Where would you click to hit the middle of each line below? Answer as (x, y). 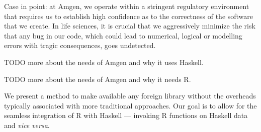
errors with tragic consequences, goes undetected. (80, 45)
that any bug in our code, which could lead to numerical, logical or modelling (123, 35)
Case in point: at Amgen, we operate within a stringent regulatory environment (127, 6)
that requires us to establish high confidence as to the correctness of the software (129, 16)
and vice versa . (27, 125)
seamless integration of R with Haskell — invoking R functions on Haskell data (126, 115)
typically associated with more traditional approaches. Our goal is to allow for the (130, 105)
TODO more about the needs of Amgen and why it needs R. (98, 79)
